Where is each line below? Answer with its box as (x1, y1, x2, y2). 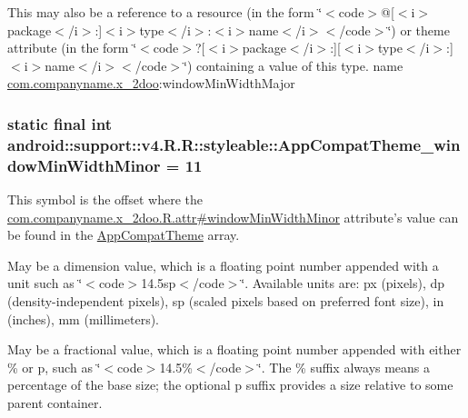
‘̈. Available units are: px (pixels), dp (241, 274, 445, 293)
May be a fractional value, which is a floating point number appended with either (7, 340, 462, 359)
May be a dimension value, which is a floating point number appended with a (7, 255, 439, 274)
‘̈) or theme (387, 20, 450, 39)
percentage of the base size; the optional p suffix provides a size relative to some (7, 375, 453, 394)
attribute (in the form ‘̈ (7, 38, 137, 57)
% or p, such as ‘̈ (7, 357, 101, 376)
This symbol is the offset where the (7, 190, 203, 209)
